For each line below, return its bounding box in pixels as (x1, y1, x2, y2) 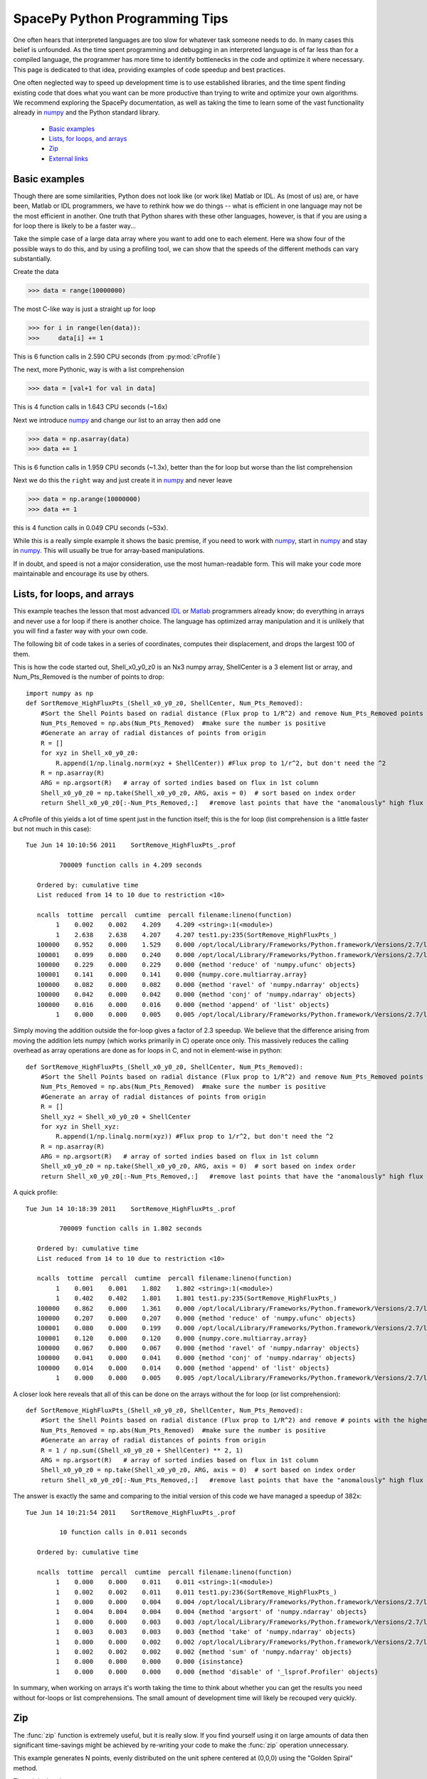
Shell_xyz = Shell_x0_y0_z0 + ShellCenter (40, 1112, 191, 1121)
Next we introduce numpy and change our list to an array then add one (13, 416, 221, 424)
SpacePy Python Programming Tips (13, 11, 228, 26)
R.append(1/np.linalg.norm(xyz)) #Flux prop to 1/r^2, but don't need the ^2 (56, 1132, 334, 1141)
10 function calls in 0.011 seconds (59, 1529, 188, 1536)
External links (48, 154, 89, 163)
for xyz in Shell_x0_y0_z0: (40, 749, 139, 757)
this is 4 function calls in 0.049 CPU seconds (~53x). (13, 523, 169, 532)
